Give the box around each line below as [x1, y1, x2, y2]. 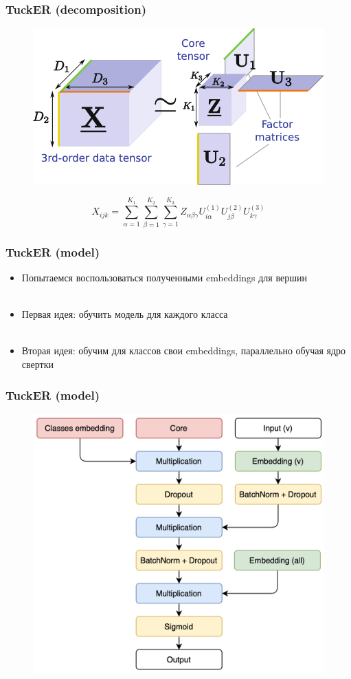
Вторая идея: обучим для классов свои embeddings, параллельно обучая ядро [21, 343, 346, 358]
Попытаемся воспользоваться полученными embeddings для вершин [21, 270, 307, 285]
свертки [21, 356, 54, 371]
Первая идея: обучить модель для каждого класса [21, 307, 228, 321]
